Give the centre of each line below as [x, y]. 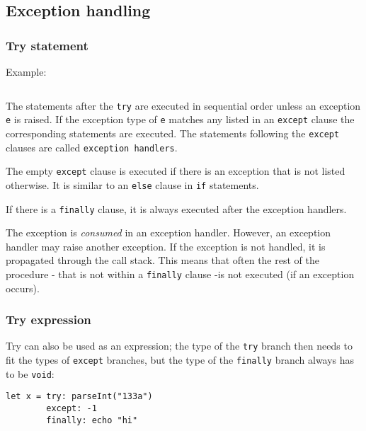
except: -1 [72, 409]
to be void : [30, 373]
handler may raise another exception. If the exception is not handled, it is [166, 246]
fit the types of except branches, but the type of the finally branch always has [180, 360]
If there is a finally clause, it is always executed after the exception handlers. [176, 208]
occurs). [23, 288]
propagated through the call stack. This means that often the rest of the [162, 260]
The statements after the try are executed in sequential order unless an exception [183, 105]
